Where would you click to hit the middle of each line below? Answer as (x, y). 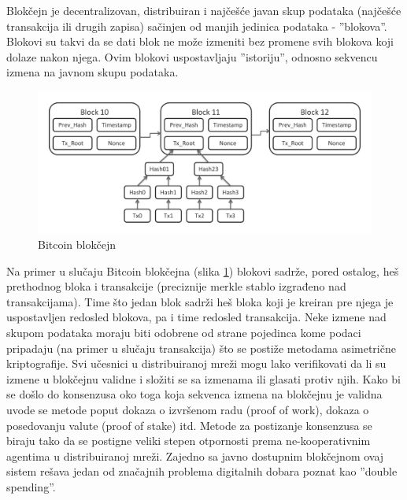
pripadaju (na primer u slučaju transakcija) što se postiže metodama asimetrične (201, 348)
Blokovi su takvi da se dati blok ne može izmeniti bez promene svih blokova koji (200, 41)
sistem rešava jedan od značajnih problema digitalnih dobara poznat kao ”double (202, 471)
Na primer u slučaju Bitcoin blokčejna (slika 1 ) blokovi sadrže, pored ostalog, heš (203, 270)
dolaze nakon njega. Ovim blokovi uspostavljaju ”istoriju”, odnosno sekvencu (192, 56)
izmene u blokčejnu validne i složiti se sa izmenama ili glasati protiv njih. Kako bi (203, 378)
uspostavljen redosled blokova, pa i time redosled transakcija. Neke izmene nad (196, 317)
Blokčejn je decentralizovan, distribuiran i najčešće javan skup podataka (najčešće (204, 10)
